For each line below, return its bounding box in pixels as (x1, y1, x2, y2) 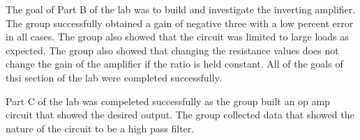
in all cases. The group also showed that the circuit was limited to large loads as (6, 29, 349, 44)
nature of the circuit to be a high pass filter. (6, 120, 195, 135)
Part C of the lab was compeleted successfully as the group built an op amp (6, 93, 330, 108)
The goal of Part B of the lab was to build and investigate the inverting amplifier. (6, 2, 356, 16)
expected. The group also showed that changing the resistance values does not (6, 42, 339, 57)
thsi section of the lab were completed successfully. (6, 70, 222, 84)
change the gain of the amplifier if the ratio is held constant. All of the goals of (6, 56, 343, 71)
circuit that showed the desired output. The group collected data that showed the (6, 107, 354, 122)
